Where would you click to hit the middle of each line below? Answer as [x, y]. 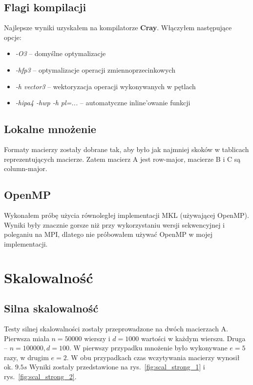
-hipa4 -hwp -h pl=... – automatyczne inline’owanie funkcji [103, 103]
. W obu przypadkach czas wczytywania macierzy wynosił [153, 357]
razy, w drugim [26, 357]
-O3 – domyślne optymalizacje [61, 53]
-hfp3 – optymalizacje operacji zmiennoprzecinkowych [95, 69]
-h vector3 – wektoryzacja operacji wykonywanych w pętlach [105, 86]
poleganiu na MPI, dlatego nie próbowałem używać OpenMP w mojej [108, 234]
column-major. [26, 168]
